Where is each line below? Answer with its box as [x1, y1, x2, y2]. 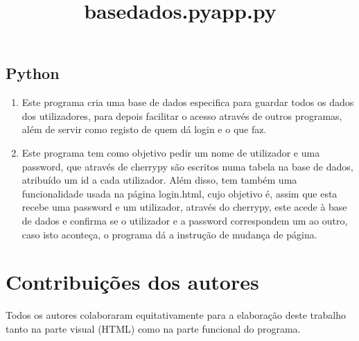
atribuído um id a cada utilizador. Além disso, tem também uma [21, 173, 297, 187]
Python [6, 62, 60, 84]
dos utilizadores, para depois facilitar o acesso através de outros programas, [21, 108, 342, 123]
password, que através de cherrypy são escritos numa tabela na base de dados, [21, 159, 353, 173]
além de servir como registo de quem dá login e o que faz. [21, 122, 267, 137]
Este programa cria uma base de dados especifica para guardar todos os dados [21, 95, 354, 110]
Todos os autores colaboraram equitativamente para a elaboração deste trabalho [6, 308, 346, 322]
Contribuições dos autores [6, 268, 259, 296]
